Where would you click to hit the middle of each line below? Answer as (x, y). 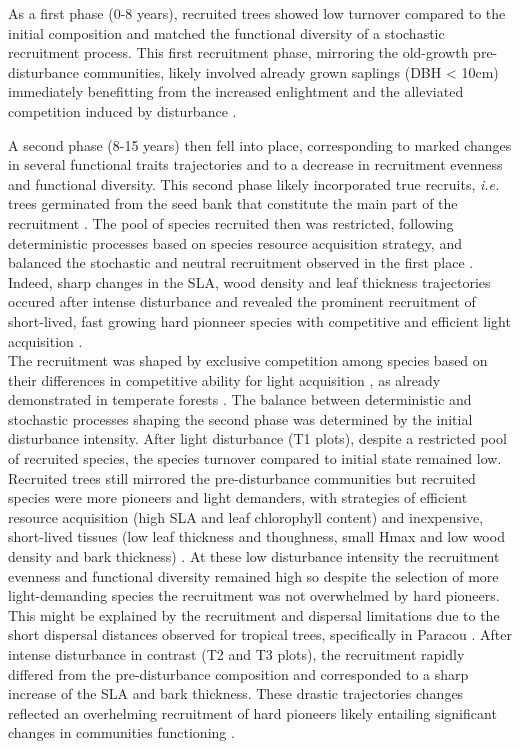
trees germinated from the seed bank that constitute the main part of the (233, 203)
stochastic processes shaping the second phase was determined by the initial (240, 418)
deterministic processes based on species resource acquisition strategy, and (235, 242)
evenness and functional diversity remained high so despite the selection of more (253, 575)
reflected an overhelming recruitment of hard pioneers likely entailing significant (252, 712)
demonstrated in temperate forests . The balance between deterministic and (240, 399)
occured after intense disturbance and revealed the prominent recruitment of (242, 301)
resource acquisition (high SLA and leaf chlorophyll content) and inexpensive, (246, 516)
